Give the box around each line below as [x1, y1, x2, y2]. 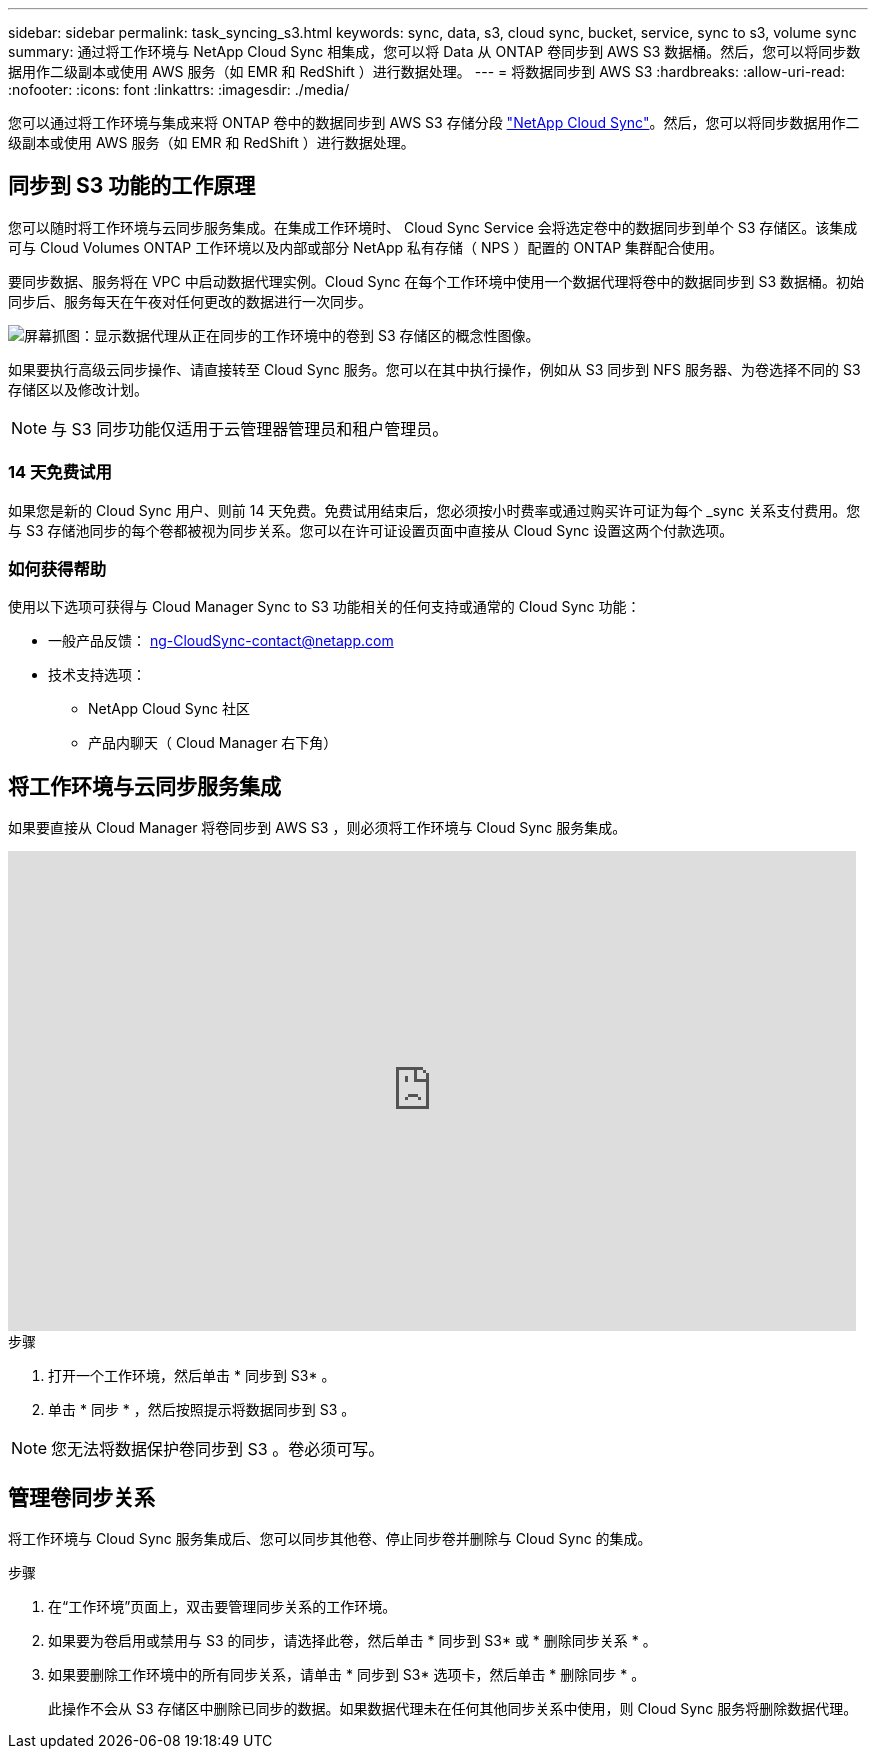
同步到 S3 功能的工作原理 [8, 173, 256, 199]
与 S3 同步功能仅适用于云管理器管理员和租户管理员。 [51, 418, 449, 439]
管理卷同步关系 [8, 1484, 155, 1510]
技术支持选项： [48, 666, 146, 684]
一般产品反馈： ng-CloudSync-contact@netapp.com [48, 632, 394, 650]
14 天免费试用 [8, 462, 112, 483]
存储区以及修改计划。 [8, 380, 148, 398]
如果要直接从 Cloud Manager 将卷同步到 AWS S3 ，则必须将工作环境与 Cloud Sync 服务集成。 [8, 819, 627, 837]
